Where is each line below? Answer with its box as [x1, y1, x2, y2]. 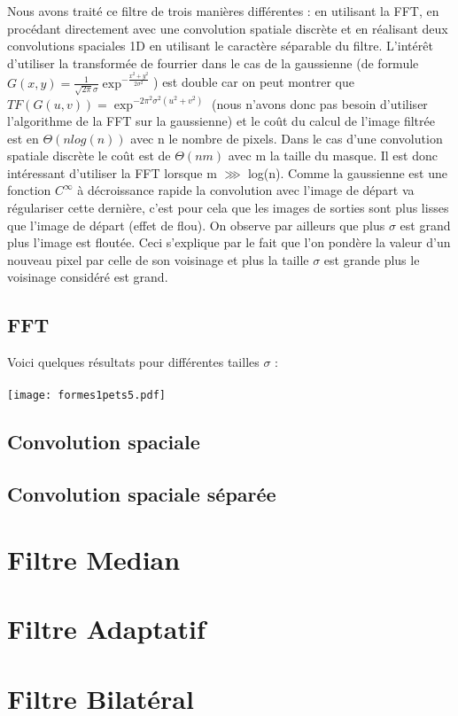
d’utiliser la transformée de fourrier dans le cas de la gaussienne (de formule [7, 53, 419, 72]
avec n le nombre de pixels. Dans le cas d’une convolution [130, 128, 443, 147]
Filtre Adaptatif [7, 611, 206, 647]
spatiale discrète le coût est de [7, 146, 171, 165]
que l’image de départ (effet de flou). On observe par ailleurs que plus [7, 215, 385, 234]
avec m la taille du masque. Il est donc [228, 146, 438, 165]
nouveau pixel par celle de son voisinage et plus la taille [7, 250, 309, 268]
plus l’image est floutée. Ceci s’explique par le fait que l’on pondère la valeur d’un [7, 233, 451, 252]
